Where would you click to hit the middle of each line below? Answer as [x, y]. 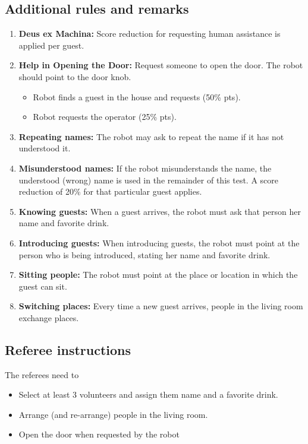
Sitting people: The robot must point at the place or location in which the [158, 275]
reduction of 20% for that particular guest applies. [110, 191]
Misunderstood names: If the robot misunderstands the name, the [145, 168]
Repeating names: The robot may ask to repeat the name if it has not [151, 136]
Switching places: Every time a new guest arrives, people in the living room [161, 306]
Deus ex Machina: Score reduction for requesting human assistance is [150, 34]
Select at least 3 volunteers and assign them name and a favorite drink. [148, 394]
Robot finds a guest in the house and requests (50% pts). [137, 96]
